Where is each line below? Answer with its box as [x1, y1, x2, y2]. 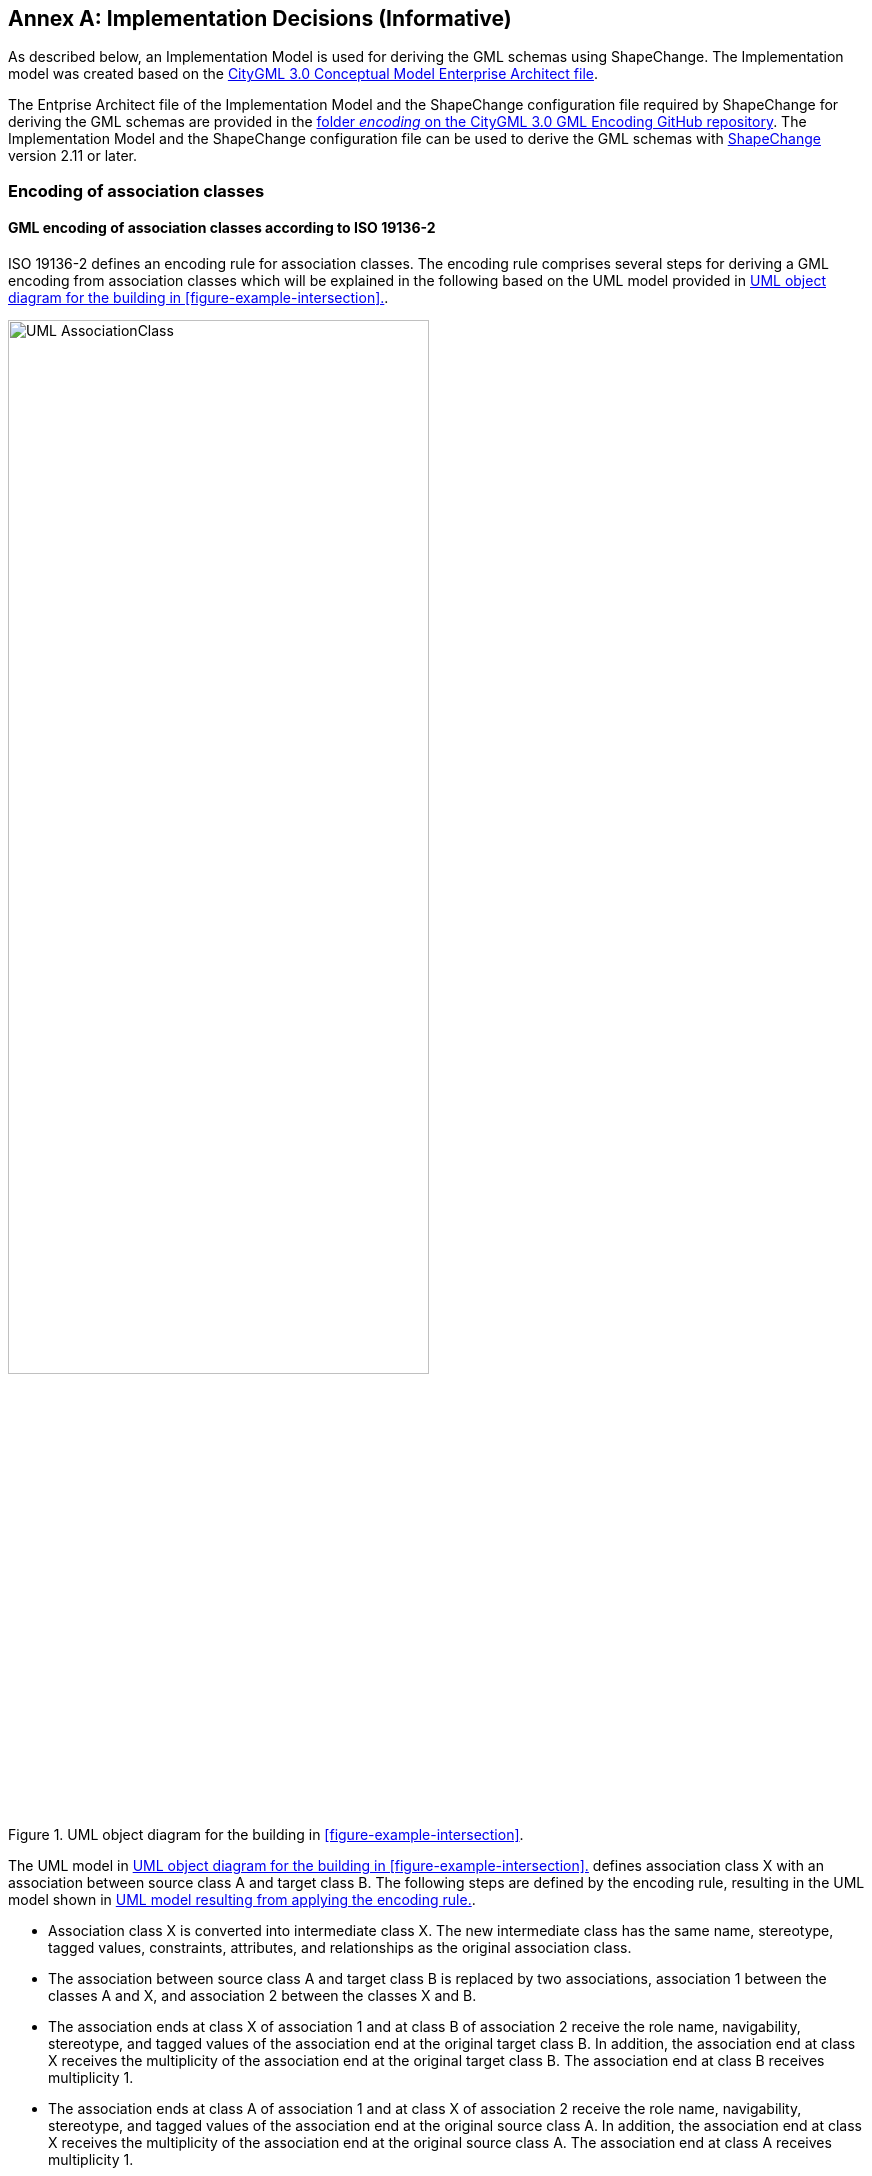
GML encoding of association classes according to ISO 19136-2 [8, 219, 436, 237]
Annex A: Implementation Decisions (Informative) [8, 6, 512, 31]
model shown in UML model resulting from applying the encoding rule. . [8, 1891, 476, 1909]
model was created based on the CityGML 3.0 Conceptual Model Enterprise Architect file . [8, 65, 599, 83]
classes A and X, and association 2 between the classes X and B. [48, 1987, 477, 2005]
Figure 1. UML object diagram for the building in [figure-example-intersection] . [8, 1826, 524, 1844]
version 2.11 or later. [8, 147, 137, 165]
